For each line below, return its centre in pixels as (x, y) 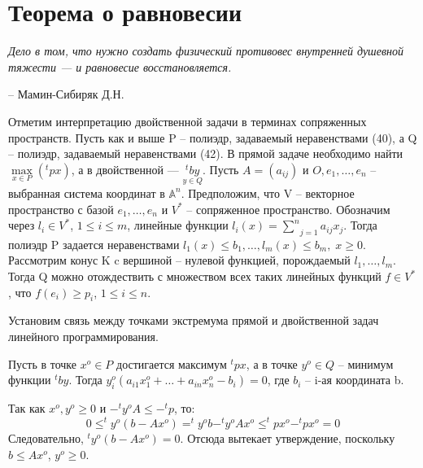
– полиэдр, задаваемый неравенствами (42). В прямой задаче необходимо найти (206, 153)
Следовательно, (46, 438)
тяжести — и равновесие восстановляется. (120, 66)
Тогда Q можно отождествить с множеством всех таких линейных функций (195, 276)
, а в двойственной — (125, 169)
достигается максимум (172, 363)
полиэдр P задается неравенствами (94, 244)
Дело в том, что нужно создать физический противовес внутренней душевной (206, 51)
